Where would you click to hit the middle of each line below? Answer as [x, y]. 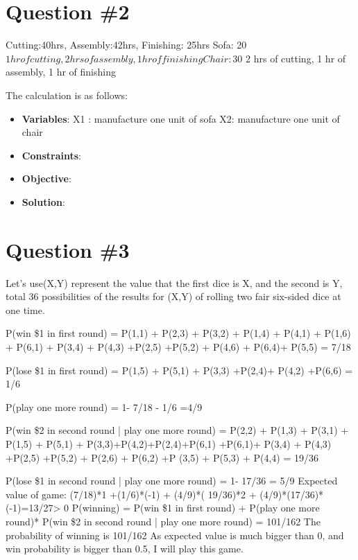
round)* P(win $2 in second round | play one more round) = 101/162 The [163, 521]
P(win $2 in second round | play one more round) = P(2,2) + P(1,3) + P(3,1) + [177, 430]
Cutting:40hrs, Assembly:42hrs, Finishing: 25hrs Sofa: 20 [126, 45]
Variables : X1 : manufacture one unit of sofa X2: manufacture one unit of [181, 118]
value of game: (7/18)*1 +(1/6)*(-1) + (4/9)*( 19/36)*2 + [131, 494]
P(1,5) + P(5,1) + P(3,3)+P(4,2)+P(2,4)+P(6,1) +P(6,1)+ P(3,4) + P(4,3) [169, 443]
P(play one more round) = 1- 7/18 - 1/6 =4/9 [104, 406]
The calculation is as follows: [67, 95]
